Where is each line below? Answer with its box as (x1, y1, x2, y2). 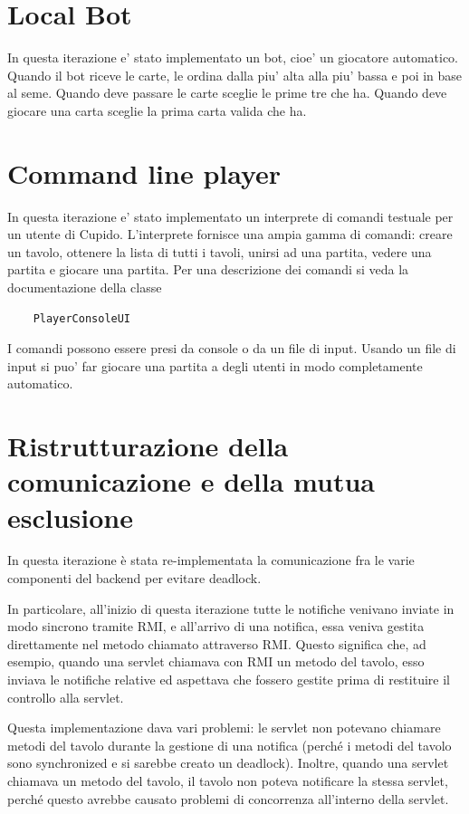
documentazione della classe (7, 278, 162, 296)
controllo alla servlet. (7, 687, 124, 706)
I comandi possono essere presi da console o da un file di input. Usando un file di (7, 339, 456, 358)
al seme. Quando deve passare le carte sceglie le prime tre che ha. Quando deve (7, 83, 447, 102)
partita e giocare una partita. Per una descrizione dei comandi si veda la (7, 260, 409, 279)
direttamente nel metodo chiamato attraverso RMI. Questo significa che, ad (7, 634, 426, 653)
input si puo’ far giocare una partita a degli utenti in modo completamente (7, 356, 423, 375)
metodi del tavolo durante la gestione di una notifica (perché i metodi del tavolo (7, 735, 452, 754)
